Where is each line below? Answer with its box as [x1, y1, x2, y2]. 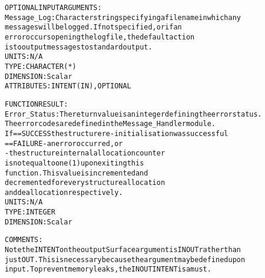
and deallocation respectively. [5, 188, 123, 197]
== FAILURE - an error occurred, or [5, 139, 123, 148]
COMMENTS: [5, 236, 43, 244]
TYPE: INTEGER [5, 208, 55, 217]
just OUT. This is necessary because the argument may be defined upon [5, 255, 246, 264]
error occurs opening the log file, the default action [5, 32, 195, 41]
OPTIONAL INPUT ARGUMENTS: [5, 4, 102, 12]
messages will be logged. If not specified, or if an [5, 23, 182, 32]
